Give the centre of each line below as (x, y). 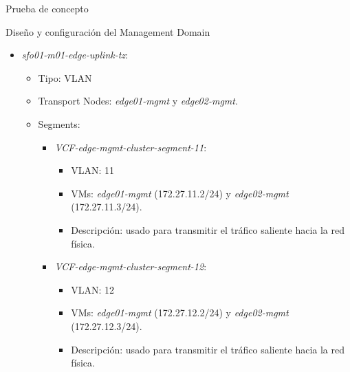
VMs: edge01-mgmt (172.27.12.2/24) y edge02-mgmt (180, 313)
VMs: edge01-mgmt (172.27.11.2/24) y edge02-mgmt (180, 193)
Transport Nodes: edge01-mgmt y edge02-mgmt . (138, 101)
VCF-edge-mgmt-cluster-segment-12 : (131, 266)
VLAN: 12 (92, 289)
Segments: (59, 123)
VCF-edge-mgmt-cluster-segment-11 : (131, 147)
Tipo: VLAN (65, 77)
